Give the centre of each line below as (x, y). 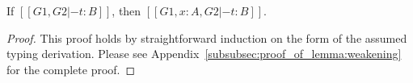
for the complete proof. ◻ (71, 69)
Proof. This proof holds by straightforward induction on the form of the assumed (207, 37)
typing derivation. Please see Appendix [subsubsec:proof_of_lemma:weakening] (204, 54)
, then (126, 10)
